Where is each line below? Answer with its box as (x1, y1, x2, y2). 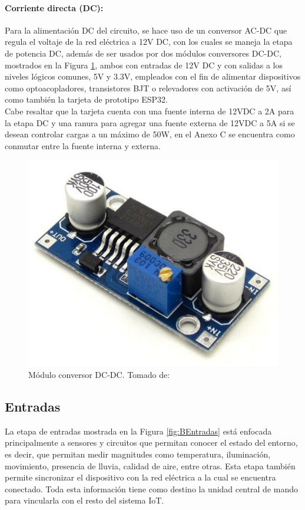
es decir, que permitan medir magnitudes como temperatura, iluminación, (5, 448, 271, 460)
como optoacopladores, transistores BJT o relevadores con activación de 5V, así (5, 81, 291, 94)
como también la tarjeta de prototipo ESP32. (5, 93, 168, 106)
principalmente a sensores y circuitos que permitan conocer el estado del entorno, (5, 436, 298, 449)
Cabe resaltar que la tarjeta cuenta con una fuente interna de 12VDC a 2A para (5, 104, 294, 117)
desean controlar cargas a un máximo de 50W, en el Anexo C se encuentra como (5, 128, 295, 140)
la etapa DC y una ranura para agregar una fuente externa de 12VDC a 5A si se (5, 116, 295, 129)
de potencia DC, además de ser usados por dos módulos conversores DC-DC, (5, 47, 281, 59)
